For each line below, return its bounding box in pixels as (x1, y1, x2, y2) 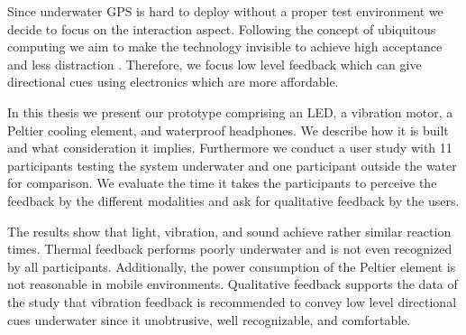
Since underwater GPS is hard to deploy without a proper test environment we (7, 2, 443, 20)
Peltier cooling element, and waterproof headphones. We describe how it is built (7, 120, 449, 139)
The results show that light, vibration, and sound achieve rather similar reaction (7, 221, 452, 240)
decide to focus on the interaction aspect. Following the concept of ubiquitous (7, 19, 436, 38)
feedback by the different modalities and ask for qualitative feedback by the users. (7, 191, 460, 209)
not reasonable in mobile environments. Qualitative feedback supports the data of (7, 275, 458, 293)
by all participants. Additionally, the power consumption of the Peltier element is (7, 256, 456, 275)
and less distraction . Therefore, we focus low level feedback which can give (7, 54, 422, 73)
